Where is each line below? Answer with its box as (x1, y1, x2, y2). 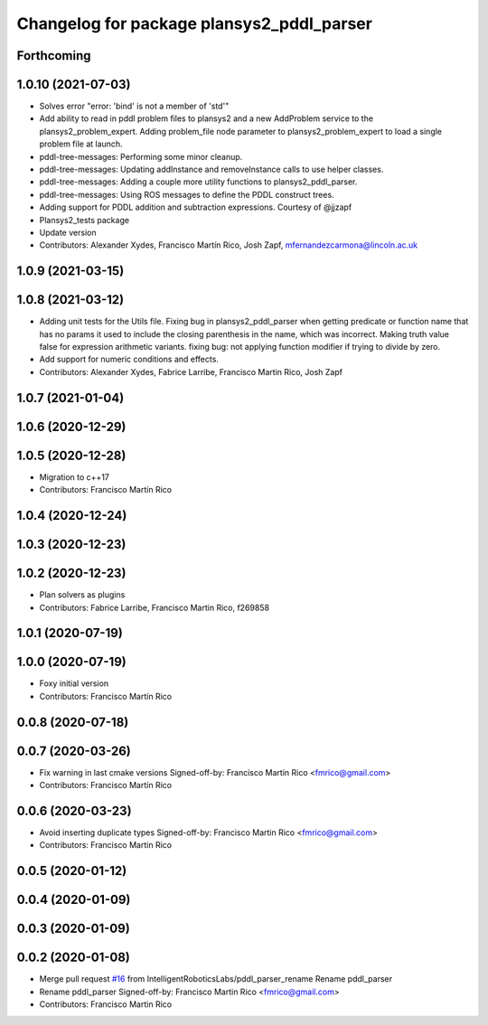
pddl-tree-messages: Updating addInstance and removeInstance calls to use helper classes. (39, 164, 384, 175)
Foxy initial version (39, 678, 108, 689)
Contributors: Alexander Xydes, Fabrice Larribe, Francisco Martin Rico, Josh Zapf (39, 366, 343, 377)
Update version (39, 227, 97, 238)
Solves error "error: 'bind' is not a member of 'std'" (39, 100, 230, 112)
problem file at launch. (39, 138, 123, 149)
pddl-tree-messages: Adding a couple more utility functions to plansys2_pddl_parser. (39, 176, 358, 187)
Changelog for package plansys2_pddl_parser (16, 14, 372, 33)
